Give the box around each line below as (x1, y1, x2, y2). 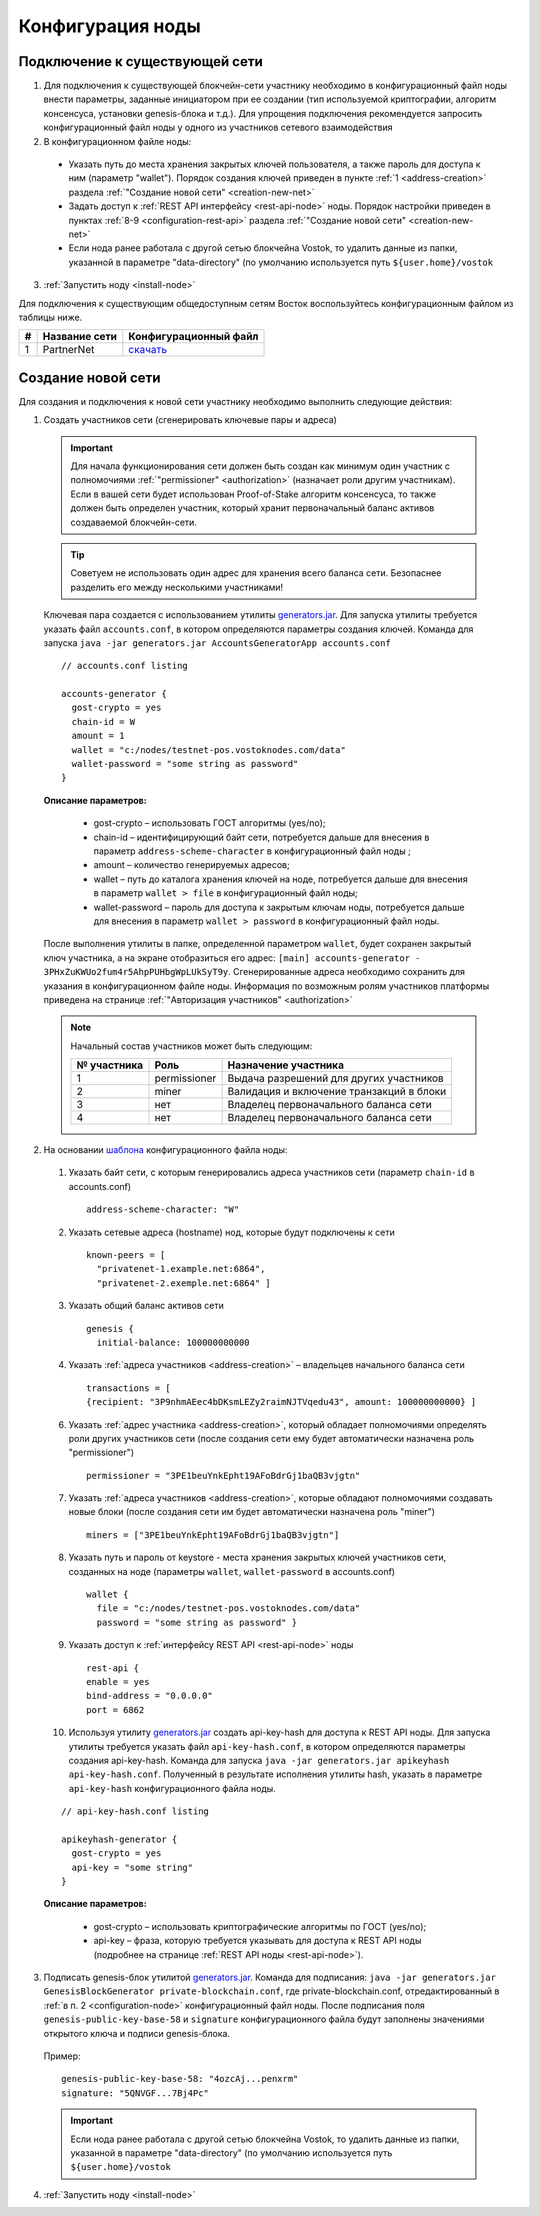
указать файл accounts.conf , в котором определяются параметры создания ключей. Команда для (43, 623, 474, 635)
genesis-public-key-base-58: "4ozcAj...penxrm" (61, 2073, 299, 2085)
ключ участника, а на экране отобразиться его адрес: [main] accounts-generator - (43, 951, 421, 964)
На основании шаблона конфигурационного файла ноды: (43, 1144, 288, 1156)
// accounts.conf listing (61, 660, 189, 672)
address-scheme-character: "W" (86, 1204, 240, 1215)
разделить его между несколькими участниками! (70, 581, 284, 593)
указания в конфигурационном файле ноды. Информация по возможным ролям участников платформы (43, 980, 490, 992)
